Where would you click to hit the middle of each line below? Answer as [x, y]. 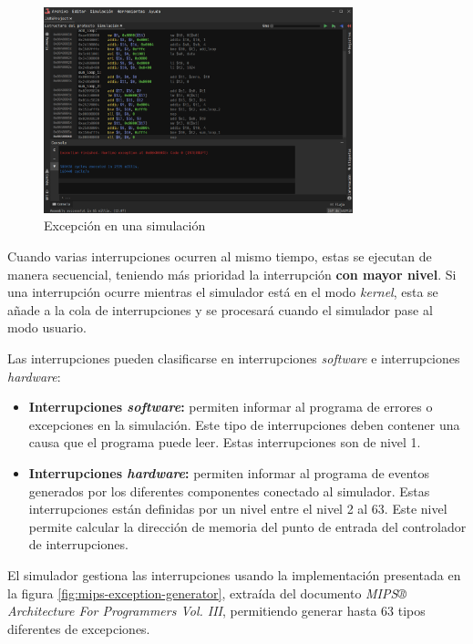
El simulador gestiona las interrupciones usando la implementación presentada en [234, 574]
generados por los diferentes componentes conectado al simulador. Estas [229, 491]
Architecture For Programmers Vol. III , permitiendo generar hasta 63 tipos [216, 611]
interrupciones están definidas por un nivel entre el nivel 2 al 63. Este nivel [238, 509]
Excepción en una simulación [125, 225]
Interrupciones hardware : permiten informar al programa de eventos [229, 473]
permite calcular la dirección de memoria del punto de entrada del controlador [247, 526]
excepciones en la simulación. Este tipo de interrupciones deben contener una [244, 424]
